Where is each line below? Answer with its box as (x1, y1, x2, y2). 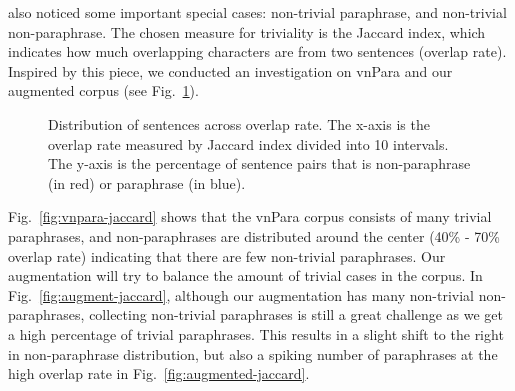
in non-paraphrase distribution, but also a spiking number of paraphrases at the (8, 343, 498, 364)
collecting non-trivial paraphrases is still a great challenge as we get (89, 304, 504, 325)
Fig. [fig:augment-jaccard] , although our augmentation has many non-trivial (8, 284, 474, 305)
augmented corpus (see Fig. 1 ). (8, 80, 199, 101)
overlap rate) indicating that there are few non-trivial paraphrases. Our (8, 245, 446, 266)
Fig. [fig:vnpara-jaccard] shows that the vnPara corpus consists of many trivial (8, 206, 492, 227)
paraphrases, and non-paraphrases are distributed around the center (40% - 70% (8, 225, 500, 246)
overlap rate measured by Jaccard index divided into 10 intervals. (48, 133, 449, 154)
